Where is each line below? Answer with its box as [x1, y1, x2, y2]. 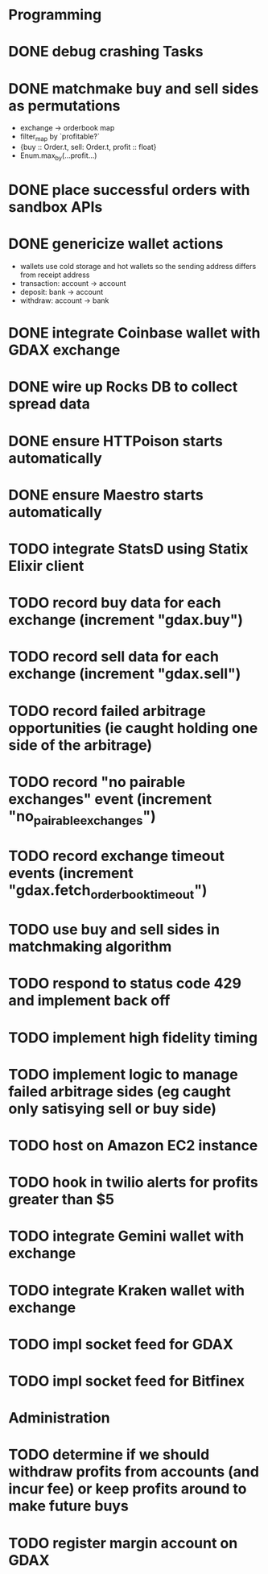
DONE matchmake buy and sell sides [8, 79, 259, 97]
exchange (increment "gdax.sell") [8, 665, 241, 683]
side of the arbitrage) [8, 735, 153, 754]
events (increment [8, 864, 134, 882]
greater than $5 [8, 1191, 115, 1209]
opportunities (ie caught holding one [8, 719, 258, 737]
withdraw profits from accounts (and [8, 1463, 260, 1481]
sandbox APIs [8, 198, 103, 217]
